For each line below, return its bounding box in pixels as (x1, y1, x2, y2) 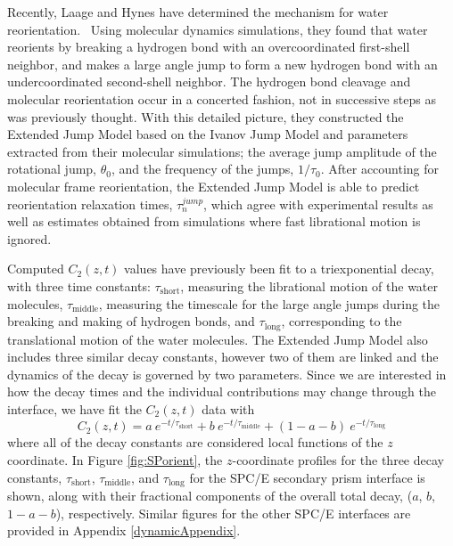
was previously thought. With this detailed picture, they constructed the (7, 107, 404, 126)
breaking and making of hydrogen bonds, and (7, 312, 255, 330)
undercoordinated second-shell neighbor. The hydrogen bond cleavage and (7, 72, 411, 91)
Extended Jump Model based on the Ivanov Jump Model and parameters (7, 125, 408, 143)
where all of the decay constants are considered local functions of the (7, 433, 383, 452)
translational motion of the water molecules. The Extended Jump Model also (7, 330, 428, 348)
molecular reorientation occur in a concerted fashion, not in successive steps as (7, 89, 436, 108)
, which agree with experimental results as (203, 194, 433, 213)
